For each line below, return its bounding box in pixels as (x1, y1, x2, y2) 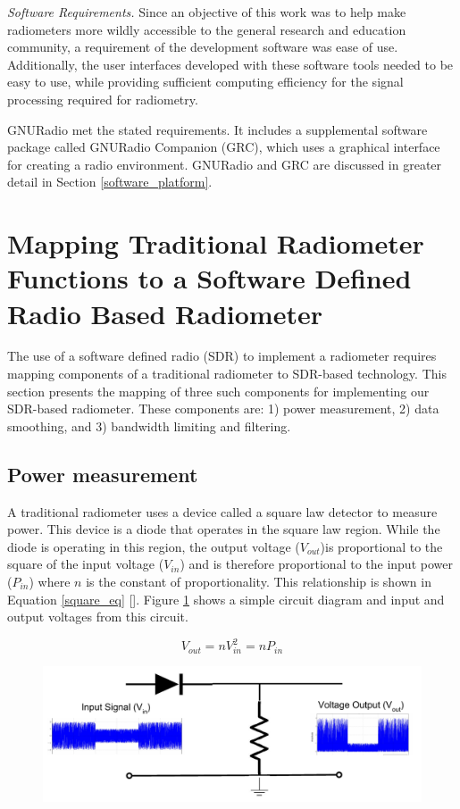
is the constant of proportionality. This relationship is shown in (86, 571, 431, 590)
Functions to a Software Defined (7, 260, 412, 296)
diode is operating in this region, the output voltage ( (7, 537, 300, 555)
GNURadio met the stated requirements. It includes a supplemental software (7, 120, 428, 138)
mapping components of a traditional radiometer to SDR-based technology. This (7, 364, 447, 383)
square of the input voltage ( (7, 555, 164, 573)
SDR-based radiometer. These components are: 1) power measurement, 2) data (7, 399, 439, 418)
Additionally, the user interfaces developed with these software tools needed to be (7, 54, 454, 73)
